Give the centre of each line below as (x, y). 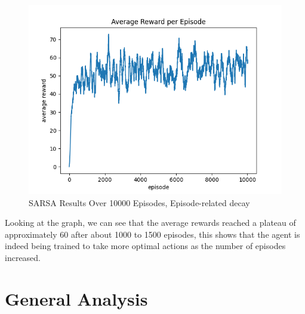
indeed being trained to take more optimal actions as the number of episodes (145, 246)
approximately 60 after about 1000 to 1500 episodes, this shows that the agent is (152, 234)
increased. (23, 257)
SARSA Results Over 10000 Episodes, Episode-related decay (139, 202)
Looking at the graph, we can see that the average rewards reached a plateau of (150, 223)
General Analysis (76, 298)
